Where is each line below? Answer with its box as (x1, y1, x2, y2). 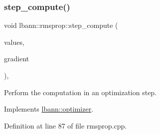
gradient (4, 53, 29, 64)
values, (4, 36, 24, 47)
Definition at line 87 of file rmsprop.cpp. (4, 120, 127, 131)
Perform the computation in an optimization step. (4, 87, 157, 97)
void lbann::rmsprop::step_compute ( (4, 20, 118, 30)
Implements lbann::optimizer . (4, 104, 94, 114)
